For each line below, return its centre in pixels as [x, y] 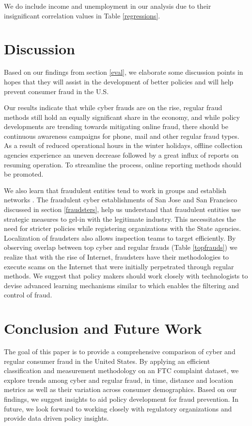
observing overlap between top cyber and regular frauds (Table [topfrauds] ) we [121, 247]
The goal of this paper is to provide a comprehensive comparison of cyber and [120, 352]
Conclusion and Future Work [103, 328]
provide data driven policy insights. [56, 418]
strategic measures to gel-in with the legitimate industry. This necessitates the [120, 219]
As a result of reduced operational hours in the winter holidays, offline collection [123, 145]
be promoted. [24, 174]
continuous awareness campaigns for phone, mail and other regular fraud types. [122, 136]
